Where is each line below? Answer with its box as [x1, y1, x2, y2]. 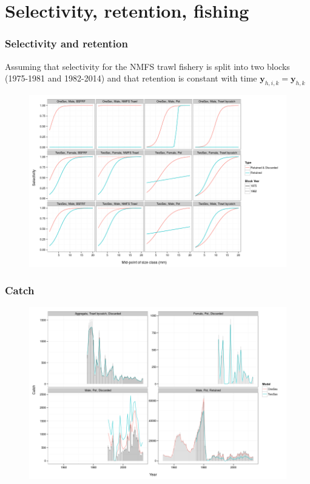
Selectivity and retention [5, 36, 128, 51]
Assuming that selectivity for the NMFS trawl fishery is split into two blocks [5, 60, 290, 72]
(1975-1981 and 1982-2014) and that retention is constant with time [5, 72, 257, 85]
